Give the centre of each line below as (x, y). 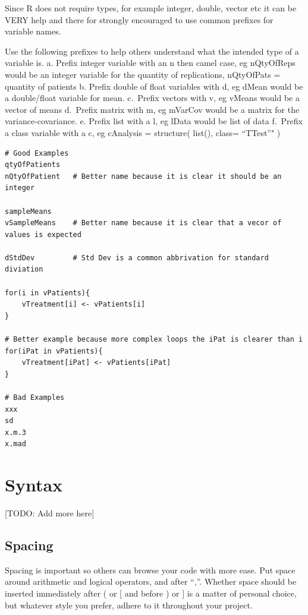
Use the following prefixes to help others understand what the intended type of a (152, 51)
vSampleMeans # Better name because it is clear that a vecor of (143, 223)
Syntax (34, 485)
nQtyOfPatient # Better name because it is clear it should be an (143, 176)
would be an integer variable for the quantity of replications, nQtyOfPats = (143, 74)
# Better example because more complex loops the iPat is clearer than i (154, 340)
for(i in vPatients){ (48, 293)
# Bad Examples (35, 398)
